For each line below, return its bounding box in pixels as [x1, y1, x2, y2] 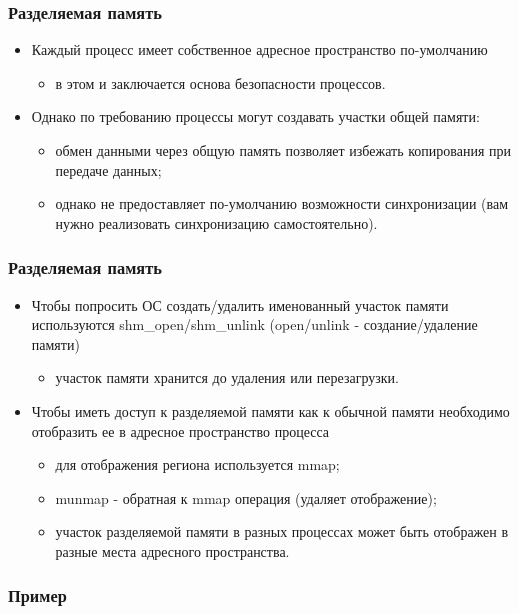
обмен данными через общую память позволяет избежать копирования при [55, 140, 511, 160]
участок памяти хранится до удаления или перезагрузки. [55, 367, 399, 388]
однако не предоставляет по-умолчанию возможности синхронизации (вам [55, 193, 509, 214]
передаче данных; [55, 159, 162, 180]
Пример [8, 583, 67, 608]
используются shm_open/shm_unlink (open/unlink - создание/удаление [31, 314, 478, 335]
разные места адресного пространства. [55, 540, 290, 561]
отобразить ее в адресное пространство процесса [31, 420, 330, 441]
